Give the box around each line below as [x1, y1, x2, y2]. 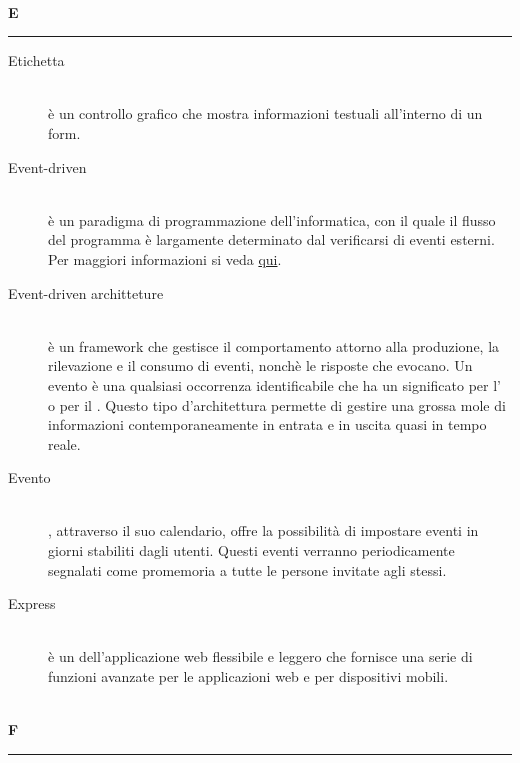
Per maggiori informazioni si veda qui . [48, 248, 282, 269]
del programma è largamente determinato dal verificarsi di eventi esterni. [48, 229, 495, 250]
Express [8, 593, 56, 614]
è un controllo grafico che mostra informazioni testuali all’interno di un [48, 103, 483, 124]
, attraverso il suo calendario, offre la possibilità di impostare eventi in [48, 520, 479, 541]
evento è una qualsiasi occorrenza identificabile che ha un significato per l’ [48, 374, 502, 395]
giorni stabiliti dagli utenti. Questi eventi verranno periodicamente [48, 540, 455, 561]
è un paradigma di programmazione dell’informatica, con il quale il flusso [48, 209, 496, 230]
